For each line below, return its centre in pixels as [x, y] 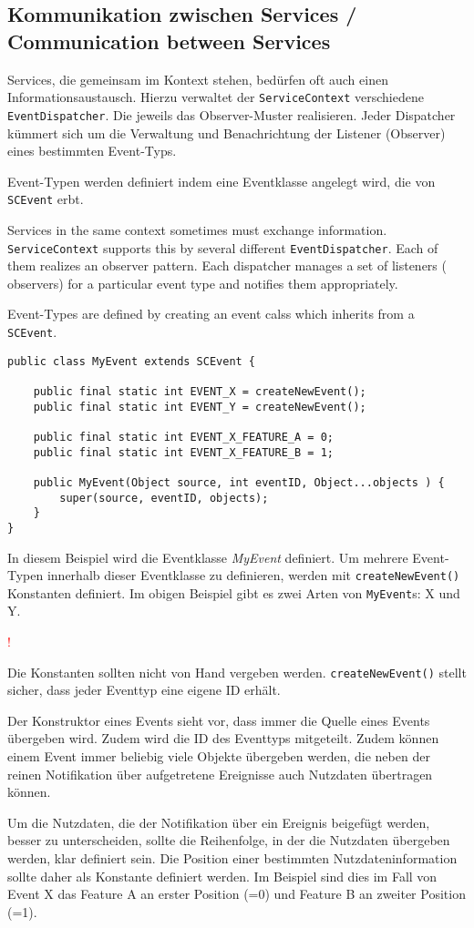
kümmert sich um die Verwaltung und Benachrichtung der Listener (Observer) [227, 133]
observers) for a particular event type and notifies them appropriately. [203, 283]
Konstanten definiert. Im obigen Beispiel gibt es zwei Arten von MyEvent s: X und [234, 592]
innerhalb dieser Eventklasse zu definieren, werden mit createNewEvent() [253, 575]
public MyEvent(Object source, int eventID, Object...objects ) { [239, 482]
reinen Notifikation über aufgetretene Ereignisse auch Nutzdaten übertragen [220, 774]
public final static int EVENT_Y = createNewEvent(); [200, 407]
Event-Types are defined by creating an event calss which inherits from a [211, 314]
